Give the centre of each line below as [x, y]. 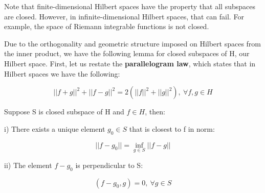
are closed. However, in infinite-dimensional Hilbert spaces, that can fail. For [124, 16]
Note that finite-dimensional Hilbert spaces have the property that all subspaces [130, 6]
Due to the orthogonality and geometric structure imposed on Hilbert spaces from [133, 43]
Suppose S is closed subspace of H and [64, 112]
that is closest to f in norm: [172, 128]
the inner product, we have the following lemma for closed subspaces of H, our [127, 53]
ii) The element [28, 165]
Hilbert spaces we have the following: [62, 73]
